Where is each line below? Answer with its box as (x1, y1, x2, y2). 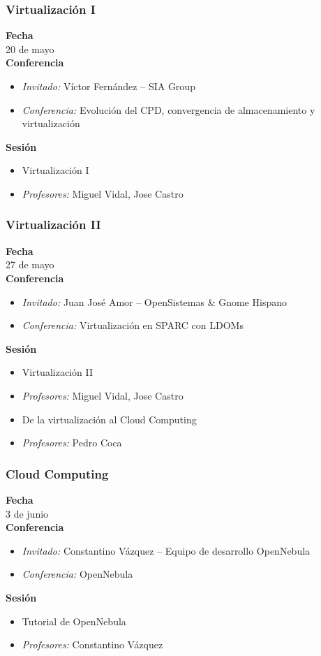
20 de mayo (6, 41, 54, 56)
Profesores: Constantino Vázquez (22, 637, 163, 652)
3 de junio (6, 506, 49, 520)
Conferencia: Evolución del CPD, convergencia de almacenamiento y (22, 102, 315, 117)
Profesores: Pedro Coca (22, 435, 122, 450)
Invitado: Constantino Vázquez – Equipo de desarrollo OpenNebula (22, 543, 311, 557)
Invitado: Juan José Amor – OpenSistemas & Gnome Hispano (22, 294, 287, 309)
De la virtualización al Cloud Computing (22, 411, 197, 426)
